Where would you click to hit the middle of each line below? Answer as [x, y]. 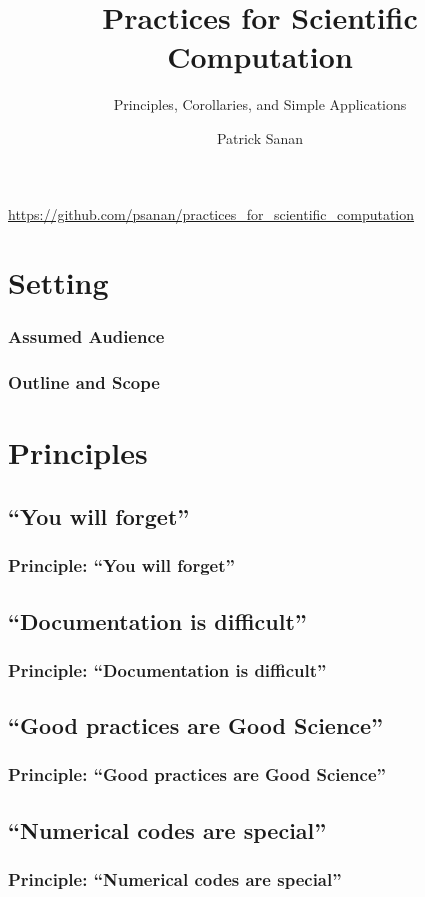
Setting [58, 282]
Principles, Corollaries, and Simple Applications [260, 104]
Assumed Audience [86, 336]
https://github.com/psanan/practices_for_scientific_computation [211, 213]
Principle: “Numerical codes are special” [175, 879]
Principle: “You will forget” [121, 565]
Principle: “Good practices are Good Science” [197, 774]
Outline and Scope [84, 382]
